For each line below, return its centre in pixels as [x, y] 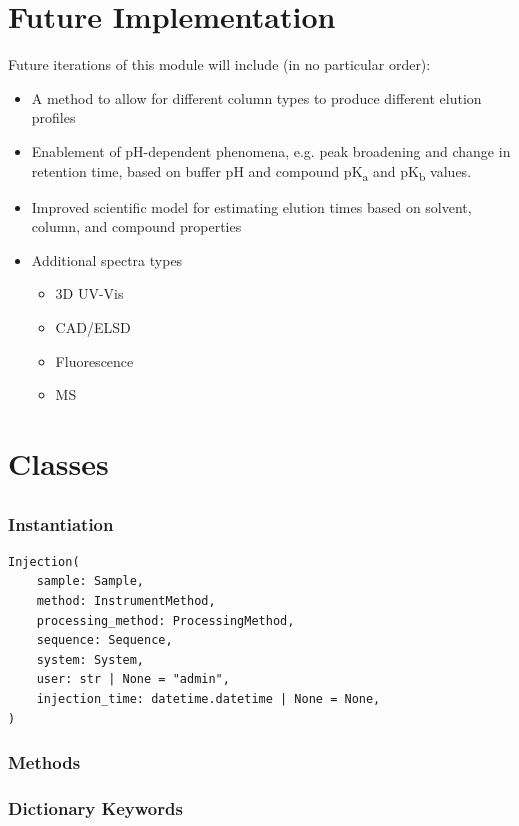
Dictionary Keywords [95, 807]
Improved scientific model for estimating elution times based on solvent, [251, 206]
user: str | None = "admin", [133, 679]
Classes [58, 462]
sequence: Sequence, [104, 640]
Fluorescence [94, 360]
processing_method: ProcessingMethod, [165, 620]
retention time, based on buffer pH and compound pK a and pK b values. [251, 172]
